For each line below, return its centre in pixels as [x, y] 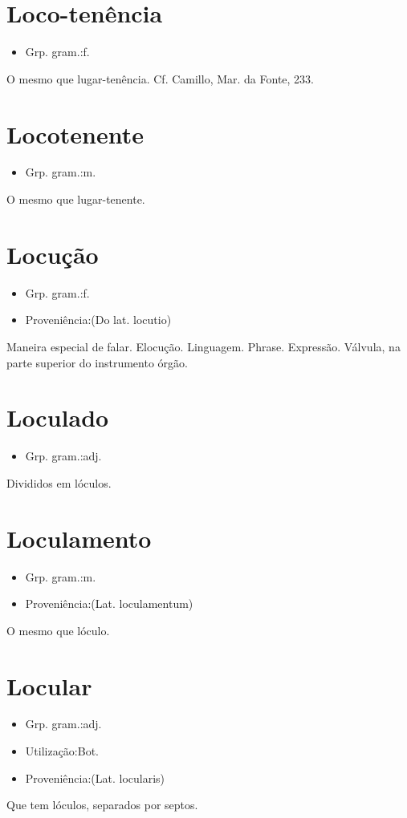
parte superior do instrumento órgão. [97, 362]
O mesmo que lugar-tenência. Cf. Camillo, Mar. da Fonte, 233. [161, 78]
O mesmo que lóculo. [58, 630]
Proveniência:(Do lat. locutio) [98, 320]
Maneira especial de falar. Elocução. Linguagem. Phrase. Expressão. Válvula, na [203, 346]
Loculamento [79, 538]
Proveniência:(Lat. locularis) [95, 778]
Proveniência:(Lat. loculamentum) [109, 603]
